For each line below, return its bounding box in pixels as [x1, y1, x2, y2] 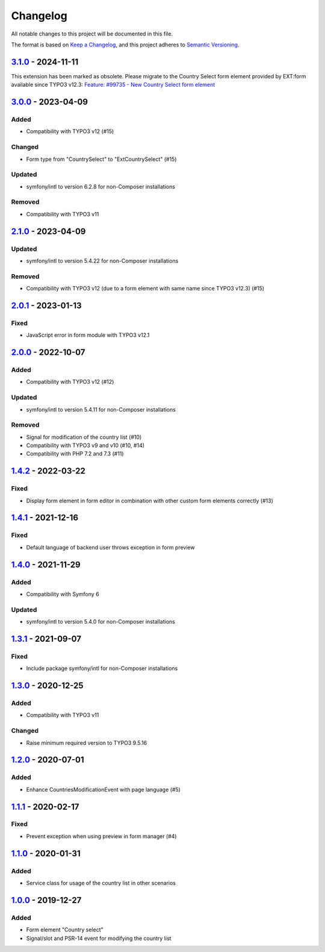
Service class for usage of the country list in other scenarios [26, 880, 176, 887]
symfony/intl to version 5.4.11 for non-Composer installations [26, 406, 176, 413]
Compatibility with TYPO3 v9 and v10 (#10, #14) [26, 442, 144, 449]
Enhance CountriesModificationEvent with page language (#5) [26, 786, 181, 793]
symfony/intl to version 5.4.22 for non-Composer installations [26, 257, 179, 265]
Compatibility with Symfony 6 [26, 590, 99, 598]
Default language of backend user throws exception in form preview [26, 543, 195, 551]
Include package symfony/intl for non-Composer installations [26, 665, 178, 672]
